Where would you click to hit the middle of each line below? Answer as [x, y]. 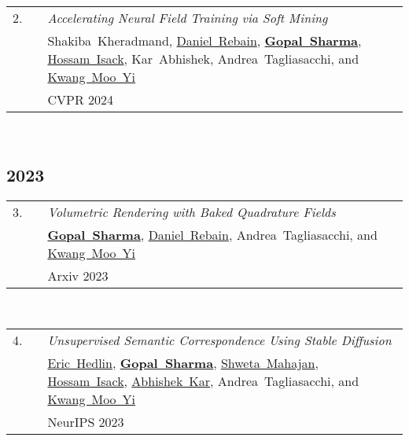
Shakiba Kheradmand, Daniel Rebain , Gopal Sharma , [204, 40]
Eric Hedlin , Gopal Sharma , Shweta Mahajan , [183, 363]
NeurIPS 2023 [86, 422]
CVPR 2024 [81, 99]
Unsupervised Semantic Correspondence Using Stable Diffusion [219, 340]
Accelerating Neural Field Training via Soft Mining [188, 18]
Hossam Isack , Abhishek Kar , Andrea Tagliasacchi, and [203, 381]
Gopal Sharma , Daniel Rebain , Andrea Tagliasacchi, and [212, 234]
